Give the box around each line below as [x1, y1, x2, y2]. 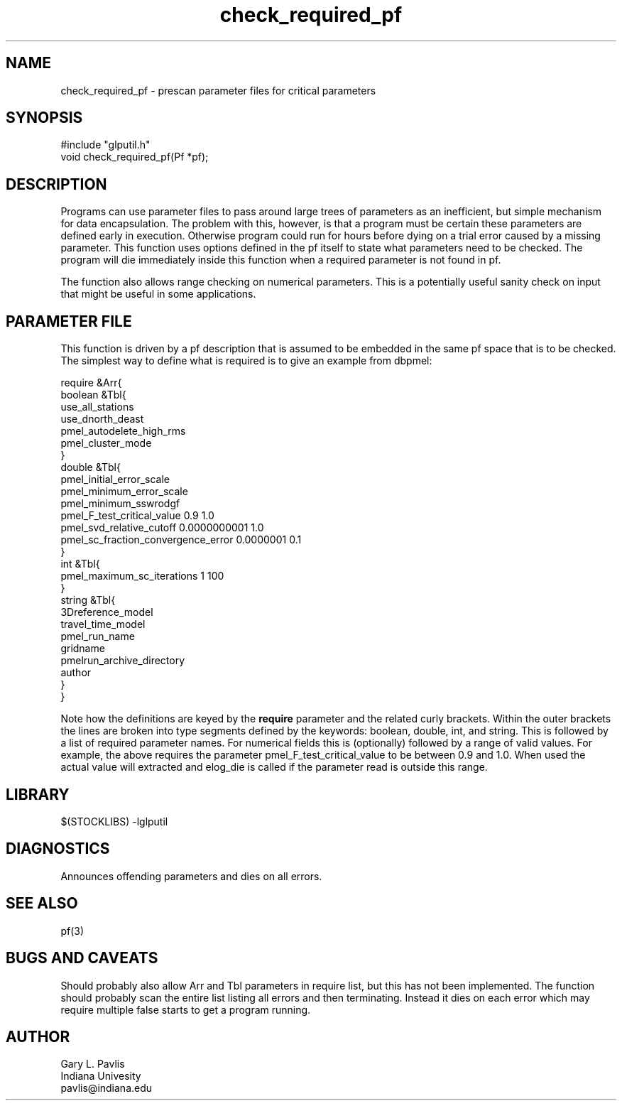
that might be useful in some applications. [60, 288, 256, 300]
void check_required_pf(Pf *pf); [60, 151, 209, 163]
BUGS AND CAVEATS [6, 949, 158, 967]
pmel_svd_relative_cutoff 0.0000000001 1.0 [60, 521, 264, 534]
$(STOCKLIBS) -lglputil [60, 815, 168, 828]
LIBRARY [6, 785, 70, 803]
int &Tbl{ [60, 558, 100, 570]
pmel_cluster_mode [60, 437, 152, 450]
